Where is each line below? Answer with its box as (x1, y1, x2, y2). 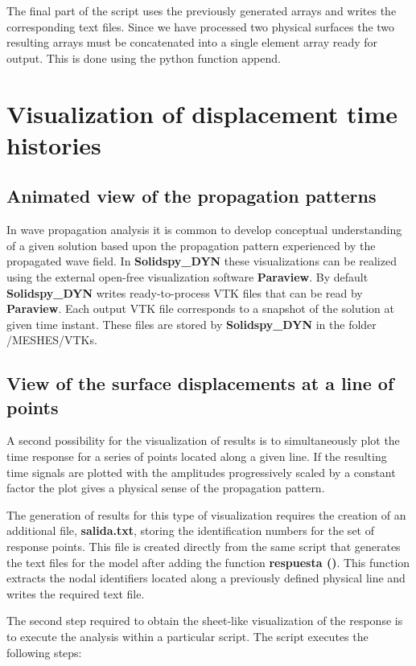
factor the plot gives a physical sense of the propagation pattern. (6, 479, 325, 496)
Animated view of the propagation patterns (6, 183, 377, 208)
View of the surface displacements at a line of (6, 371, 394, 396)
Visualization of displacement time (6, 97, 398, 129)
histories (6, 128, 101, 161)
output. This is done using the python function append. (6, 49, 281, 66)
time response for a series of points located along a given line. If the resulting (6, 448, 387, 465)
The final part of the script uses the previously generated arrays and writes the (6, 2, 397, 18)
